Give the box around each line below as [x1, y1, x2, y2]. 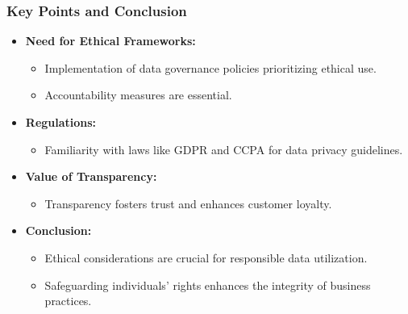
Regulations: [25, 114, 97, 130]
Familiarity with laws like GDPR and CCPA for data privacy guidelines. [44, 140, 403, 157]
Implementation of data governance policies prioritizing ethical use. [44, 59, 377, 76]
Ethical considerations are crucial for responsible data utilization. [44, 249, 368, 266]
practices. [44, 292, 92, 309]
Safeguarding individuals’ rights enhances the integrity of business [44, 276, 371, 293]
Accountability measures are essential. [44, 86, 232, 103]
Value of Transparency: [25, 168, 157, 185]
